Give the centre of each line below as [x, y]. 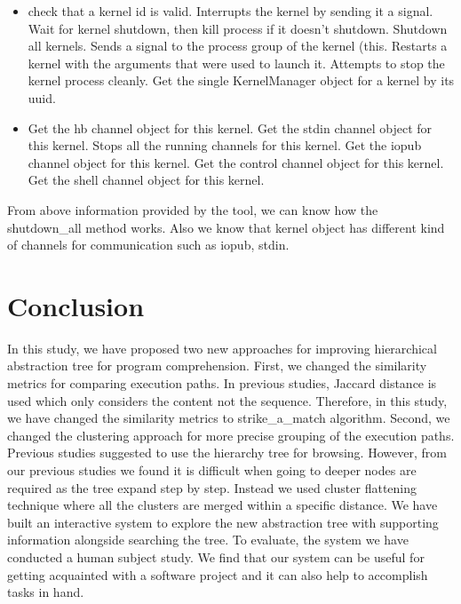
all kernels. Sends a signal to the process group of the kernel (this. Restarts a [238, 46]
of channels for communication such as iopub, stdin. [148, 245]
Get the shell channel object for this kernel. [146, 180]
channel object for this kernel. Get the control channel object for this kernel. [236, 162]
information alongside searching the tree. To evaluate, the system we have [208, 540]
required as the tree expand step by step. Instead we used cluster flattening [212, 487]
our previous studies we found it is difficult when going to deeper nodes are [212, 470]
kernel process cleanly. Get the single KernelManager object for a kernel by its [241, 80]
